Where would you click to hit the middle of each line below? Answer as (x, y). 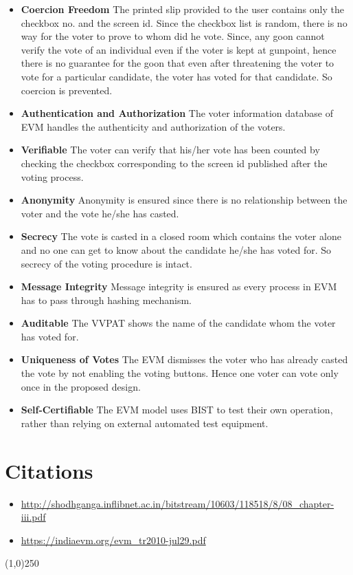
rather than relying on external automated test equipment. (145, 423)
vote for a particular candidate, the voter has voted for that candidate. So (176, 76)
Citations (49, 470)
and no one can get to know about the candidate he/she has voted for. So (176, 249)
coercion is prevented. (67, 90)
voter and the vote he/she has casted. (100, 213)
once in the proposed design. (81, 386)
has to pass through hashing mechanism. (106, 300)
